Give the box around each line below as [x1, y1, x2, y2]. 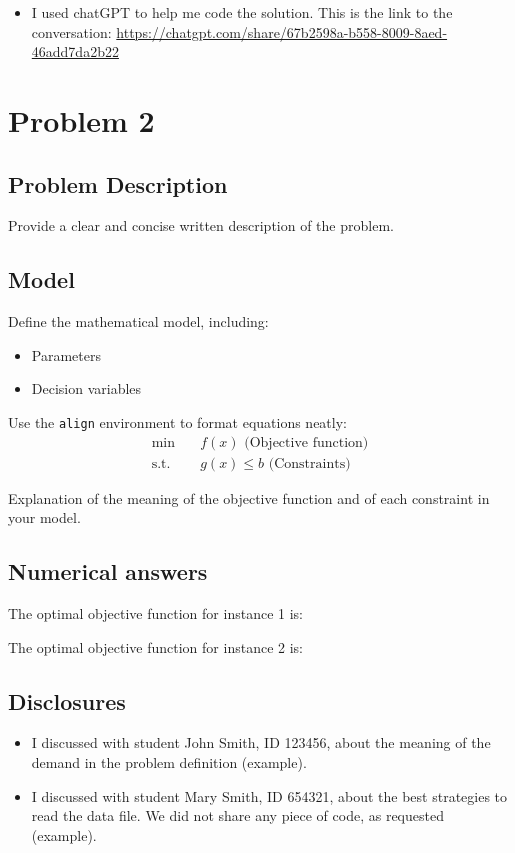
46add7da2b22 [31, 41, 119, 62]
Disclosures [8, 685, 126, 716]
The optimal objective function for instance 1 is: [8, 603, 303, 624]
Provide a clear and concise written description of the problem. [8, 215, 394, 236]
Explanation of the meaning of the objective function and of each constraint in [8, 487, 490, 508]
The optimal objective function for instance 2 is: [8, 636, 303, 657]
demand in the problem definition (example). [31, 752, 307, 773]
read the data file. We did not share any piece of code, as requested [31, 805, 444, 826]
